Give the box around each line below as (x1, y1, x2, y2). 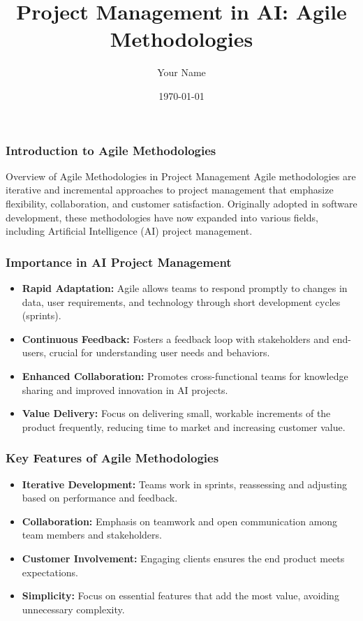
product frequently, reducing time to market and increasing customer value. (22, 419, 346, 434)
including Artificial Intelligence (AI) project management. (6, 224, 253, 238)
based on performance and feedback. (22, 490, 178, 505)
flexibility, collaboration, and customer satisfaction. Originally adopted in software (6, 196, 357, 210)
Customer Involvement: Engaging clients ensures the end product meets (22, 550, 345, 565)
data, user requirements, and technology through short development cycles (22, 294, 341, 309)
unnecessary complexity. (22, 601, 125, 616)
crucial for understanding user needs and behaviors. (49, 345, 270, 360)
